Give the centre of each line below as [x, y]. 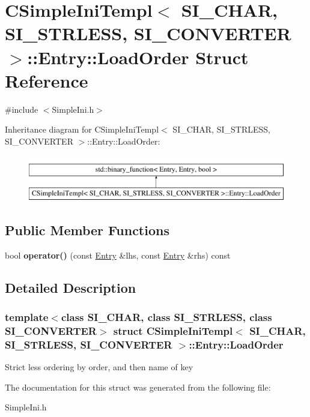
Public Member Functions [87, 230]
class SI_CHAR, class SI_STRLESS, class [166, 317]
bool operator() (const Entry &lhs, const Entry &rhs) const [118, 255]
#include [22, 109]
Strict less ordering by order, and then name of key [99, 367]
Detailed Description [71, 287]
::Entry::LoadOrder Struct [138, 57]
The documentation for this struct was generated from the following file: [138, 387]
